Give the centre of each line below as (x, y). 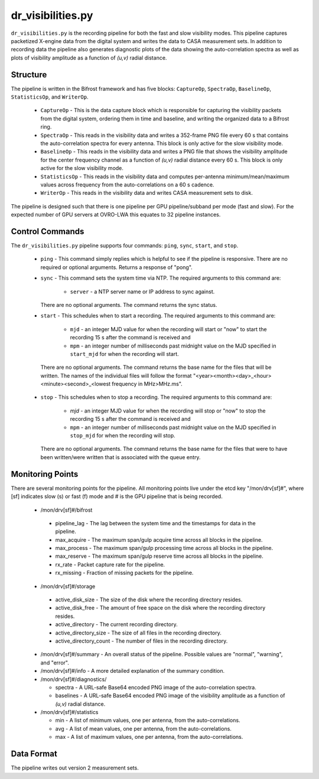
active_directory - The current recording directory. (116, 624)
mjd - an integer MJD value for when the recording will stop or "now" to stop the (168, 411)
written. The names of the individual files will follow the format (116, 375)
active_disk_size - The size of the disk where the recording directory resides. (149, 600)
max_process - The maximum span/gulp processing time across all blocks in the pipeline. (164, 548)
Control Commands (48, 231)
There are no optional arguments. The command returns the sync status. (129, 305)
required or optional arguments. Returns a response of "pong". (117, 267)
